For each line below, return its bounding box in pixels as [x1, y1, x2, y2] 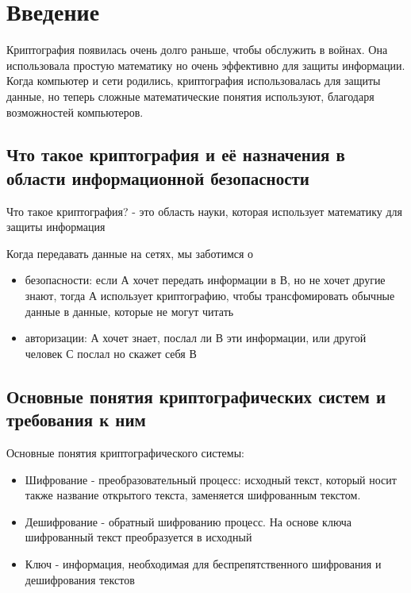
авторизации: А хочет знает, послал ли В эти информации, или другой [25, 329, 367, 346]
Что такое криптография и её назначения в [6, 142, 345, 167]
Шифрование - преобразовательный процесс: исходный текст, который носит [25, 471, 397, 487]
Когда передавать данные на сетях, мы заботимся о [6, 245, 254, 261]
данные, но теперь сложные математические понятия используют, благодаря [6, 87, 375, 104]
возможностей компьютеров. [6, 103, 144, 120]
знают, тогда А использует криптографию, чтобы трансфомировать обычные [25, 287, 395, 304]
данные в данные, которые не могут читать [25, 302, 234, 319]
